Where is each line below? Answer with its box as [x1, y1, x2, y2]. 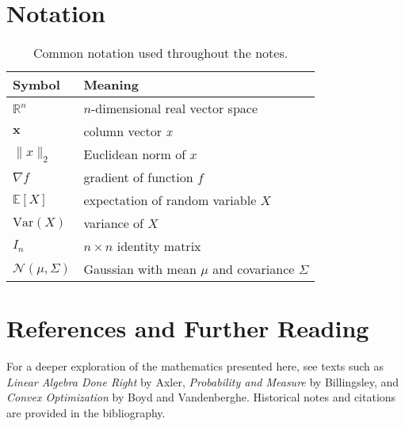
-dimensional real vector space [90, 99, 258, 118]
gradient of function [83, 168, 193, 187]
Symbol [13, 75, 60, 94]
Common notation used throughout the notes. [33, 44, 288, 63]
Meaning [83, 75, 139, 94]
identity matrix [117, 237, 201, 256]
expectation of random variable [83, 191, 257, 210]
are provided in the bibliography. [6, 405, 166, 421]
